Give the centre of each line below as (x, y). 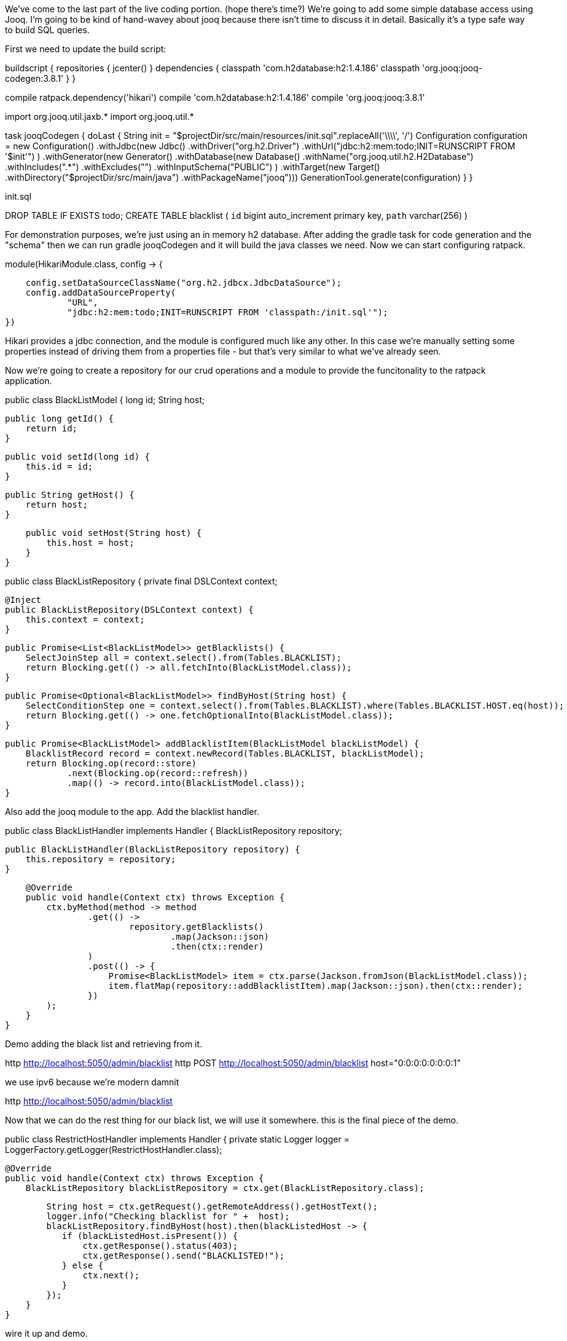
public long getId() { (60, 419)
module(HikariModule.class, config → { (84, 264)
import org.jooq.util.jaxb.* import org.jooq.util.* (100, 116)
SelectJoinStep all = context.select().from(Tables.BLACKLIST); (183, 658)
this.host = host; (90, 543)
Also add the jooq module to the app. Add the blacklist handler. (132, 812)
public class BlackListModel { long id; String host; (105, 400)
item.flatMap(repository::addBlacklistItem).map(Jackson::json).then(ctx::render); (315, 986)
